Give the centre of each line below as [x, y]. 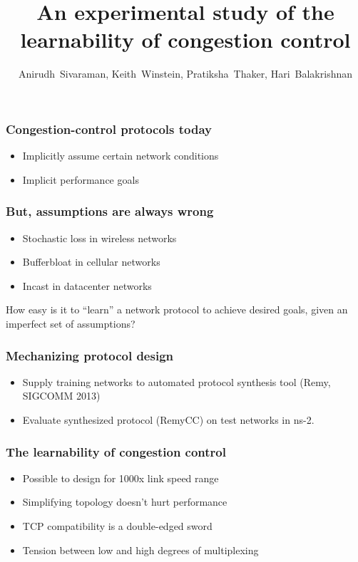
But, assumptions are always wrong [110, 211]
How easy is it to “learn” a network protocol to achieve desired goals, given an [177, 309]
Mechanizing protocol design [89, 355]
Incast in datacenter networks [87, 285]
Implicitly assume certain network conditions [121, 156]
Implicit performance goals [81, 179]
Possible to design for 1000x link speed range [121, 478]
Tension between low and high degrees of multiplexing [140, 550]
